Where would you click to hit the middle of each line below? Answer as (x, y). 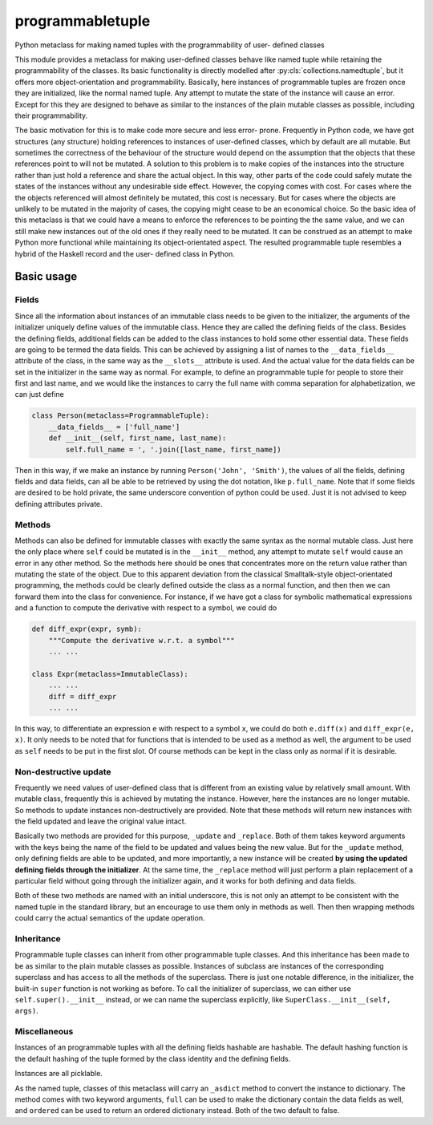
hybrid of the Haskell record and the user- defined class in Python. (125, 253)
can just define (39, 395)
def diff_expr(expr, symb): (87, 629)
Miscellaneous (44, 1032)
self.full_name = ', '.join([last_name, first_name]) (173, 449)
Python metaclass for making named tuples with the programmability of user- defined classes (170, 45)
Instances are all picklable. (59, 1074)
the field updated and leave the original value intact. (101, 821)
